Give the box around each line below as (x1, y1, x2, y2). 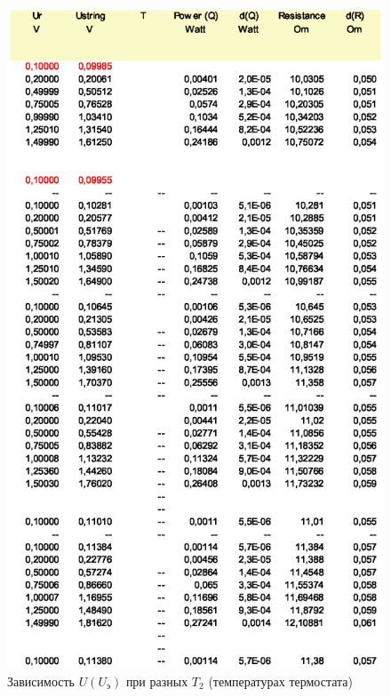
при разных (125, 671, 188, 690)
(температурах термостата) (208, 671, 354, 690)
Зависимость (7, 671, 75, 690)
